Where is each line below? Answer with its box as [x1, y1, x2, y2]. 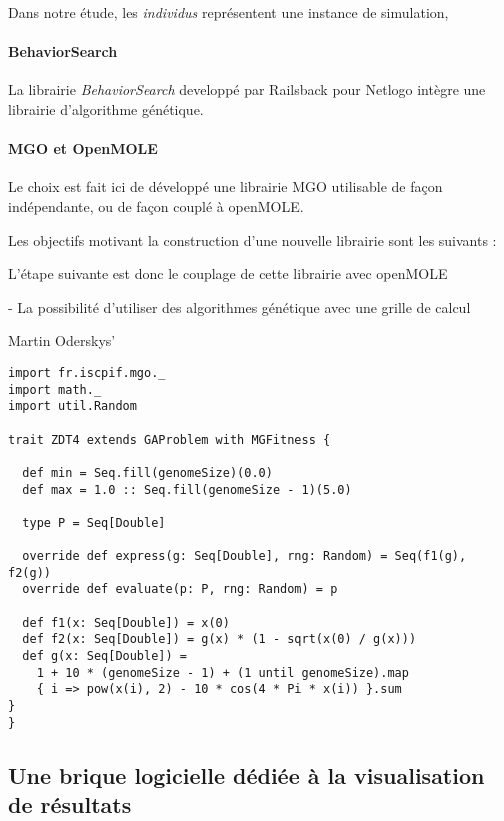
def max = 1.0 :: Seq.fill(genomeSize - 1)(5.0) [22, 482, 352, 497]
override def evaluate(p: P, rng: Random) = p [22, 582, 338, 597]
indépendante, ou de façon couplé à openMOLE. [8, 195, 304, 216]
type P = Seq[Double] [22, 515, 166, 530]
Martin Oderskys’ [8, 330, 116, 351]
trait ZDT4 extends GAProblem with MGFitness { [8, 432, 331, 447]
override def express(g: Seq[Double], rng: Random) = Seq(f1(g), [22, 549, 467, 564]
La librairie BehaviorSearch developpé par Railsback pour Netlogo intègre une [8, 79, 486, 100]
